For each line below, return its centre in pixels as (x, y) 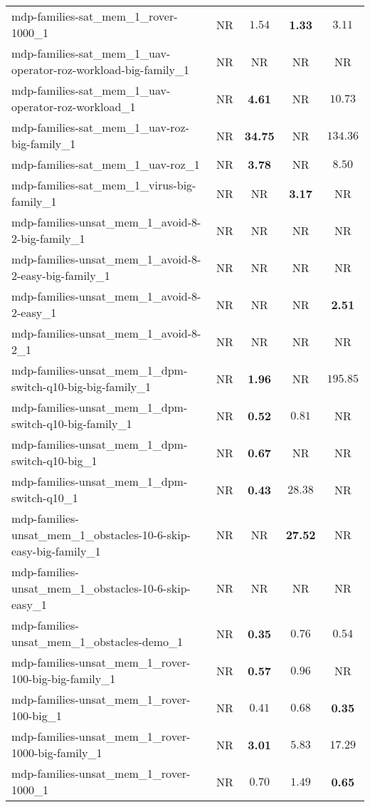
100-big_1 (37, 715)
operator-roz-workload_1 (74, 106)
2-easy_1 (34, 312)
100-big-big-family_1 (64, 678)
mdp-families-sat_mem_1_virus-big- (104, 185)
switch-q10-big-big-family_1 (81, 386)
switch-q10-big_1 (54, 460)
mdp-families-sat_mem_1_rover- (95, 16)
